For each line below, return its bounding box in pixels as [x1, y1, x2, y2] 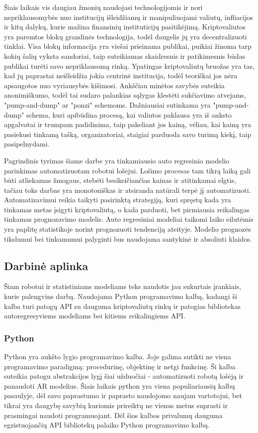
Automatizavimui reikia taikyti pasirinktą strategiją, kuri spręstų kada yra [4, 194, 231, 205]
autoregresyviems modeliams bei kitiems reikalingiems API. [4, 310, 185, 321]
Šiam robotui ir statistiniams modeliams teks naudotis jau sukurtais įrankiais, [4, 281, 241, 291]
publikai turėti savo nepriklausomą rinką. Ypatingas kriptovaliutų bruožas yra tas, [4, 60, 255, 71]
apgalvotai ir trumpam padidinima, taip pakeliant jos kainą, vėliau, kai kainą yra [4, 119, 252, 130]
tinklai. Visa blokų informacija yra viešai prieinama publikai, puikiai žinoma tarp [4, 41, 252, 51]
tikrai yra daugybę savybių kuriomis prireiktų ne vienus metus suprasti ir [4, 400, 228, 411]
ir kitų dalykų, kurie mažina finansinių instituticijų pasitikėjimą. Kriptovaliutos [4, 21, 246, 32]
